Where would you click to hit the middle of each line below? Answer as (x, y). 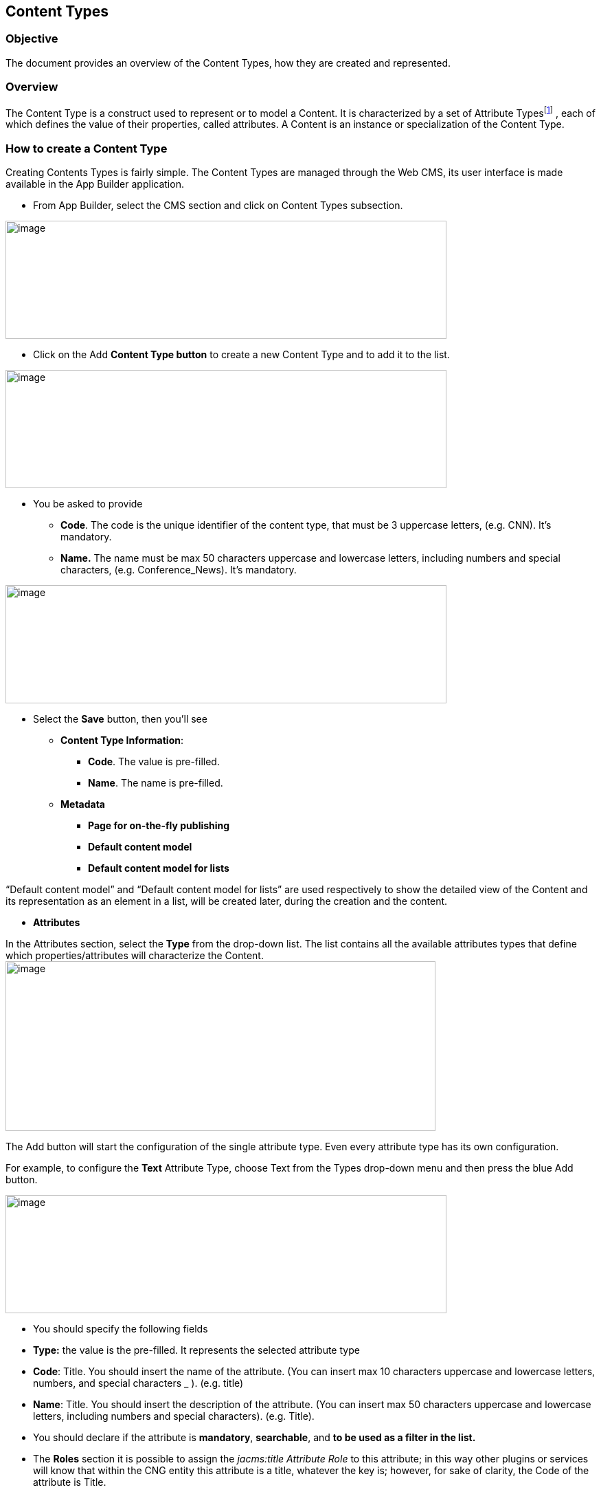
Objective (32, 39)
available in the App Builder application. (95, 184)
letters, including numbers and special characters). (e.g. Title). (174, 1416)
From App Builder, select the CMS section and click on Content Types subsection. (218, 205)
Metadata (83, 804)
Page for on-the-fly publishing (159, 825)
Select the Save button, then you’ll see (120, 718)
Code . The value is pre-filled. (154, 761)
